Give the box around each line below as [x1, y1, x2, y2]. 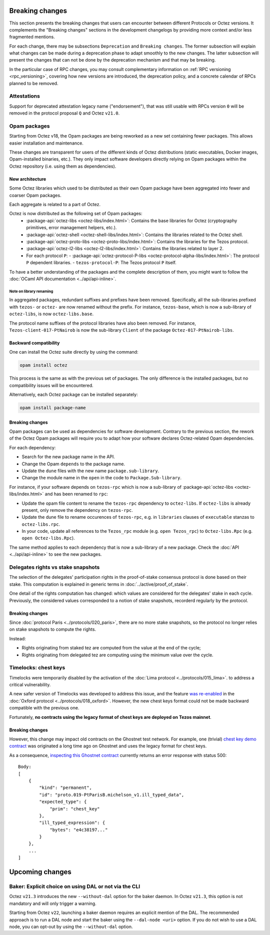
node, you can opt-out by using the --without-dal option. [9, 923, 133, 929]
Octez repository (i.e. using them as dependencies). [9, 163, 116, 169]
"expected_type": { [39, 799, 87, 805]
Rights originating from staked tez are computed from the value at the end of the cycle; [21, 645, 201, 651]
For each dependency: [9, 444, 56, 450]
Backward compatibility [9, 340, 60, 346]
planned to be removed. [9, 80, 58, 86]
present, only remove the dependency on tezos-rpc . [21, 507, 133, 513]
